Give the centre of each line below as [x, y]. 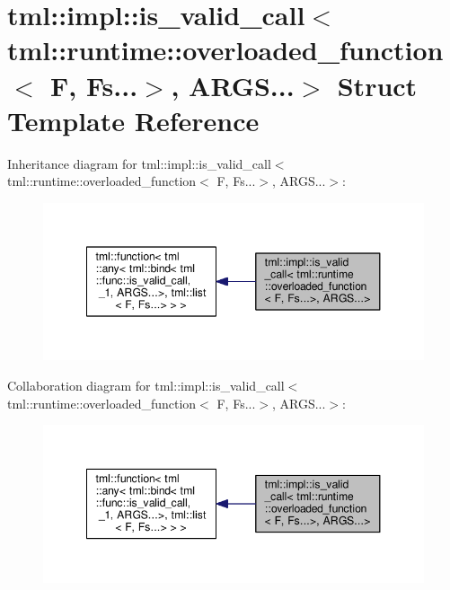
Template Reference [133, 120]
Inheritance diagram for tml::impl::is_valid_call [139, 163]
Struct [377, 85]
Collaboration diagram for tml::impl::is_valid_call [146, 385]
